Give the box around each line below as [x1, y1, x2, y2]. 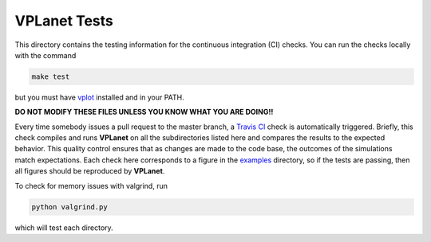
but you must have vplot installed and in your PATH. [14, 92, 184, 102]
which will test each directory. [14, 223, 113, 232]
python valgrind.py [31, 202, 108, 211]
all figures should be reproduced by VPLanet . [14, 166, 165, 176]
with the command [14, 50, 77, 60]
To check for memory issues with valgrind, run [14, 181, 168, 190]
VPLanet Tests [14, 12, 113, 29]
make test [31, 72, 70, 81]
